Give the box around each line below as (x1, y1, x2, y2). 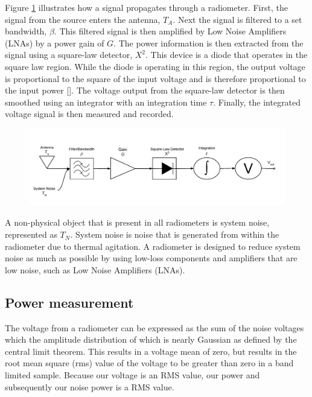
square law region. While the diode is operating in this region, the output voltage (5, 60, 305, 72)
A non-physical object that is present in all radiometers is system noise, (5, 216, 270, 229)
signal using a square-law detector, (5, 48, 133, 61)
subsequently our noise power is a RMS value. (5, 380, 174, 393)
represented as (5, 228, 57, 241)
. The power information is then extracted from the (113, 36, 304, 49)
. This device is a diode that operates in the (145, 48, 308, 61)
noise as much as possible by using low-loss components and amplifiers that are (5, 252, 298, 264)
